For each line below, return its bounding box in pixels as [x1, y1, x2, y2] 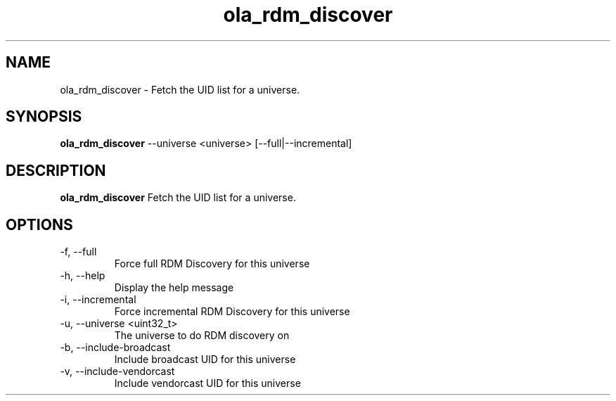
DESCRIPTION [6, 161, 106, 179]
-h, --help [60, 269, 105, 282]
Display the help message [114, 281, 234, 294]
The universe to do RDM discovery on [114, 329, 290, 342]
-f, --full [60, 246, 97, 258]
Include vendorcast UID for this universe [114, 377, 301, 390]
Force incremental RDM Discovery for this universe [114, 305, 350, 318]
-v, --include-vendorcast [60, 365, 175, 378]
